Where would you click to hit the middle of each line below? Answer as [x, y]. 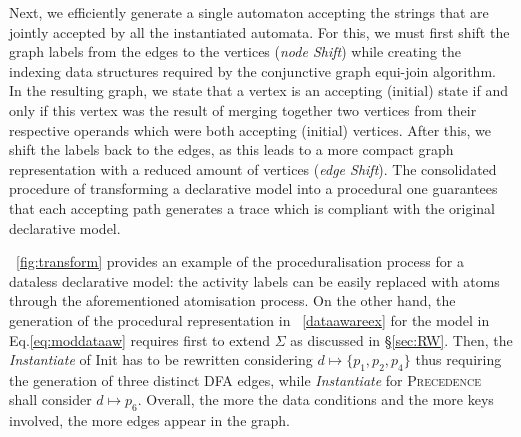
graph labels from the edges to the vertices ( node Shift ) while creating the [235, 51]
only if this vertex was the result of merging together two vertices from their [243, 109]
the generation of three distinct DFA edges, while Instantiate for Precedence [245, 379]
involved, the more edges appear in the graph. [149, 420]
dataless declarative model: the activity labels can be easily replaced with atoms [254, 280]
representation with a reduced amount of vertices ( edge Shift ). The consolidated [253, 168]
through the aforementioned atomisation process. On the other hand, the [232, 300]
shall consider [50, 399]
